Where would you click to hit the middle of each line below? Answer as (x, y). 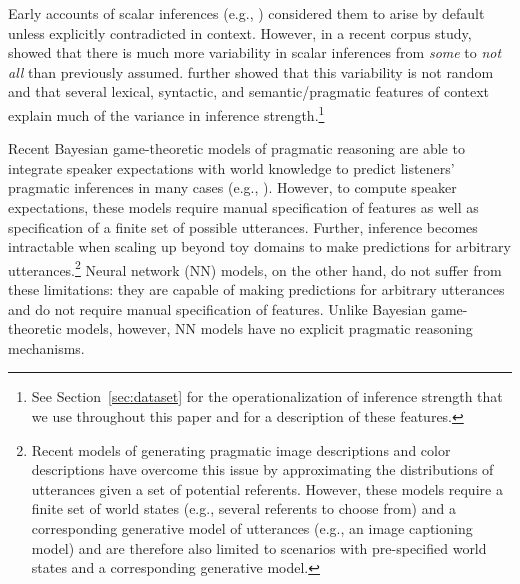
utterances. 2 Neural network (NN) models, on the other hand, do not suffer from (255, 268)
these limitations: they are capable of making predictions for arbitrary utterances (256, 289)
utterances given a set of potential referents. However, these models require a (267, 488)
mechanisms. (46, 347)
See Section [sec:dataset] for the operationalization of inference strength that (267, 396)
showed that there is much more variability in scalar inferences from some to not (255, 52)
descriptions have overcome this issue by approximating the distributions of (262, 469)
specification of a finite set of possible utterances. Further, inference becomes (243, 226)
